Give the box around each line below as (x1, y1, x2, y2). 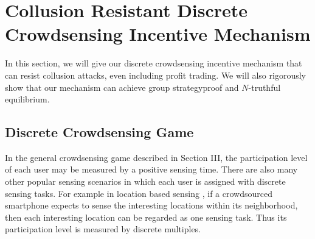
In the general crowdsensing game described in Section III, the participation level (5, 151, 308, 163)
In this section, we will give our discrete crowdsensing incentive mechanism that (5, 57, 302, 70)
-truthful (248, 80, 281, 93)
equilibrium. (5, 93, 50, 105)
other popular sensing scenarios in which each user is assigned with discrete (5, 175, 286, 188)
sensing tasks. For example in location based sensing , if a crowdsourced (5, 187, 272, 199)
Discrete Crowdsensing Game (5, 123, 194, 141)
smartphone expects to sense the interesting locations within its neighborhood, (5, 199, 298, 212)
